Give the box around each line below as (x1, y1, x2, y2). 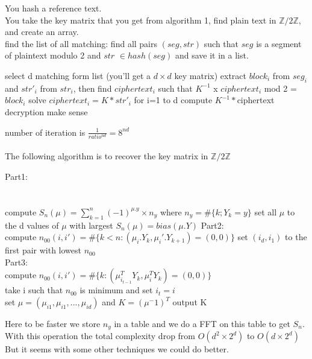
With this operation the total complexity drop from (5, 329, 196, 342)
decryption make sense (5, 105, 88, 118)
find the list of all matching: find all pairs (5, 37, 158, 49)
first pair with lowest (5, 244, 82, 256)
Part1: (5, 170, 28, 183)
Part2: (201, 218, 224, 231)
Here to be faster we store (5, 317, 101, 329)
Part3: (5, 255, 28, 268)
